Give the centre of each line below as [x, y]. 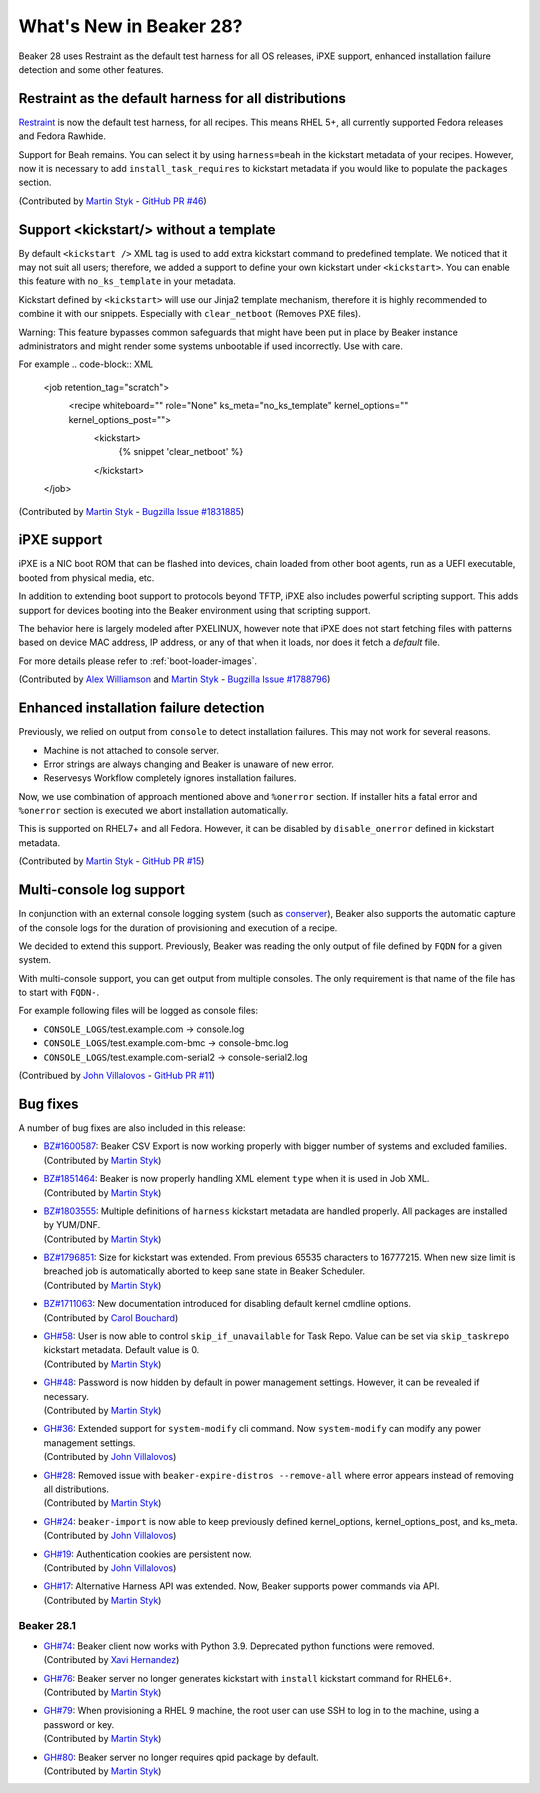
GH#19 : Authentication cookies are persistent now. [147, 1554]
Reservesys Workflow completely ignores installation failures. [170, 778]
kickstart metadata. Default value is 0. [121, 1350]
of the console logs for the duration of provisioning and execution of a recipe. [178, 927]
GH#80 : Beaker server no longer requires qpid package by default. [181, 1757]
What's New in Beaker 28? [130, 26]
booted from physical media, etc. [86, 577]
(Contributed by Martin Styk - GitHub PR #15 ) [111, 861]
